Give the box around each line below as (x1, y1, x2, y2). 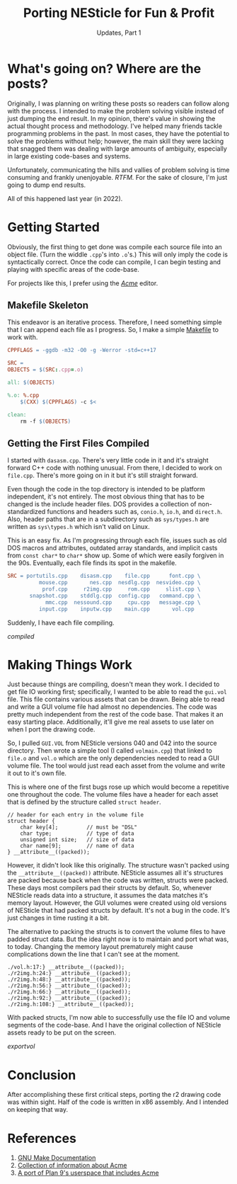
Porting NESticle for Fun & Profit (23, 5, 214, 21)
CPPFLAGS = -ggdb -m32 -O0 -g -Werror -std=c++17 (7, 347, 157, 354)
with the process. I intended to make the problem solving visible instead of (7, 106, 224, 115)
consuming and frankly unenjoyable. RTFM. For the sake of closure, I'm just (7, 173, 228, 181)
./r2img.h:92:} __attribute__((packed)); (7, 995, 132, 1002)
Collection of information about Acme (17, 1161, 127, 1170)
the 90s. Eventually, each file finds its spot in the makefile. (7, 559, 177, 567)
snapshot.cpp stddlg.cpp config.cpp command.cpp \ (29, 592, 201, 599)
